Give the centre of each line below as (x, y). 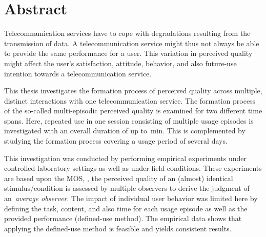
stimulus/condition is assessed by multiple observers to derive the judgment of (127, 188)
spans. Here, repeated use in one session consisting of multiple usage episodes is (129, 120)
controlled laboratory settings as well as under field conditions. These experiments (133, 168)
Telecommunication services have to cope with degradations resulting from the (127, 33)
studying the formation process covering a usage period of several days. (116, 141)
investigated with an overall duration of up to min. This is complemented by (125, 131)
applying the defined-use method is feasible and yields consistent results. (118, 228)
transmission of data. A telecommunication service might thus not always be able (132, 43)
